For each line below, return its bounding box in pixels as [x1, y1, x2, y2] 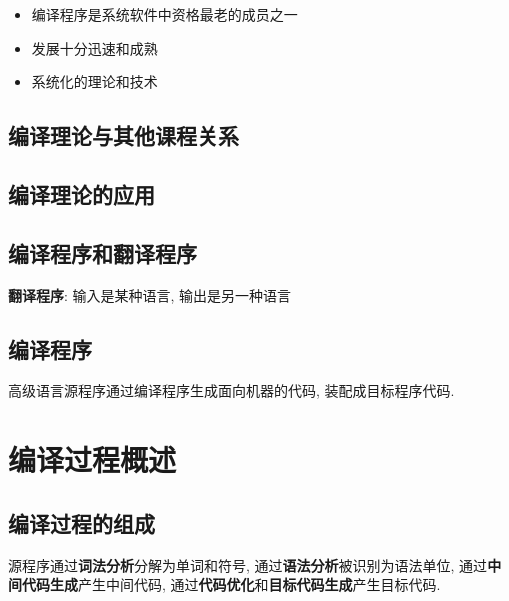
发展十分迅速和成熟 [31, 37, 158, 58]
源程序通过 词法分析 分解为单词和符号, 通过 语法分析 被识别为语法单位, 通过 [8, 554, 488, 575]
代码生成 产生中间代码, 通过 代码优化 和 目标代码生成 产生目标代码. [21, 574, 441, 595]
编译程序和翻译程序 [8, 237, 197, 268]
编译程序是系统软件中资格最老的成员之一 [31, 4, 298, 24]
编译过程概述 [8, 439, 177, 480]
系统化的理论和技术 [31, 71, 158, 92]
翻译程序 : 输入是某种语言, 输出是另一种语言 [8, 284, 292, 305]
